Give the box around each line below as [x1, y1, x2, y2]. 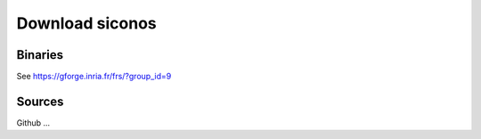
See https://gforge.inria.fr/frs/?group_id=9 [16, 71, 172, 82]
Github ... [16, 117, 51, 128]
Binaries [16, 47, 64, 62]
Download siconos [16, 13, 158, 33]
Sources [16, 94, 64, 109]
